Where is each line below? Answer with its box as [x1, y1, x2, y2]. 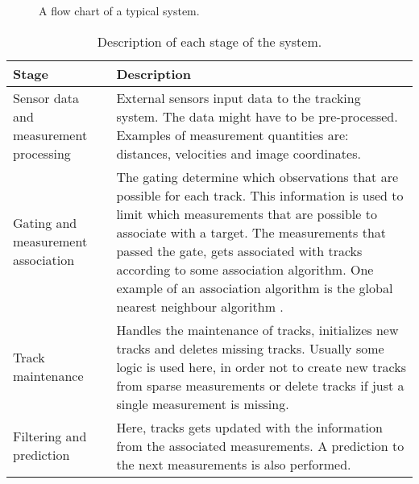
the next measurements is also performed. [116, 454, 351, 474]
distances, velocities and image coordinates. [116, 143, 361, 163]
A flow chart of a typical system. [39, 2, 200, 19]
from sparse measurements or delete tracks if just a [116, 375, 404, 395]
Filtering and [13, 427, 87, 446]
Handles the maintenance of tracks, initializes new [116, 320, 399, 339]
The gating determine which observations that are [116, 167, 399, 186]
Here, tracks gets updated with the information [116, 417, 383, 436]
